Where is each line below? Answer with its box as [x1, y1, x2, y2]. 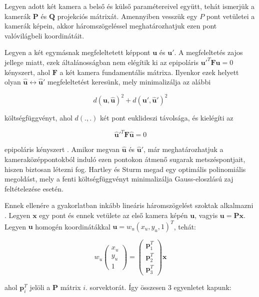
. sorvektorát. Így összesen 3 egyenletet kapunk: [85, 281, 231, 292]
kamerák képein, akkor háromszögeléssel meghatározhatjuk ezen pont [4, 20, 217, 31]
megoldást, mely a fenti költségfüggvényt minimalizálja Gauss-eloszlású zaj [4, 173, 233, 184]
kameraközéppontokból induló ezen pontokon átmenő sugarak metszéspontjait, [4, 153, 245, 164]
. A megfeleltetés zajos [174, 47, 243, 57]
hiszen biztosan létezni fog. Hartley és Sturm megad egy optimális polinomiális [4, 163, 246, 174]
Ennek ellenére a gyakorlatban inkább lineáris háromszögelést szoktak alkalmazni [4, 200, 253, 210]
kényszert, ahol [4, 66, 50, 77]
